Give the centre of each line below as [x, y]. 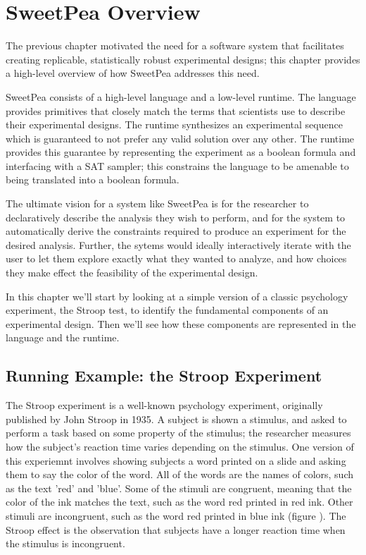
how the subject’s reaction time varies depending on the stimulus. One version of [180, 446]
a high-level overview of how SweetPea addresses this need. [133, 73]
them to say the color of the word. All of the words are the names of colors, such [180, 474]
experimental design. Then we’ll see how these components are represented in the [181, 323]
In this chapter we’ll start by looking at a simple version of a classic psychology [177, 296]
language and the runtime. [63, 337]
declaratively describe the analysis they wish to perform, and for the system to [176, 217]
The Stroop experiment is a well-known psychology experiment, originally [164, 405]
